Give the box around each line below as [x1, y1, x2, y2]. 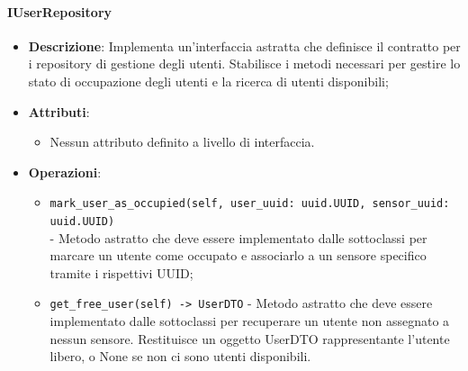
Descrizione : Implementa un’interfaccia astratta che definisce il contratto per [28, 36, 461, 55]
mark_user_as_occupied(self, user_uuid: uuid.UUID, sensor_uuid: [49, 197, 450, 211]
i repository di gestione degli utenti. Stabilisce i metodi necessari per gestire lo [28, 54, 461, 73]
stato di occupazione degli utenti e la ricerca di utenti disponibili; [28, 71, 389, 90]
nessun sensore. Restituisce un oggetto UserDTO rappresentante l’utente [49, 329, 450, 348]
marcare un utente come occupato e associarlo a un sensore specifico [49, 246, 427, 265]
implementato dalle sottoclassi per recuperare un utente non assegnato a [49, 312, 450, 330]
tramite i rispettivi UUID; [49, 263, 193, 282]
